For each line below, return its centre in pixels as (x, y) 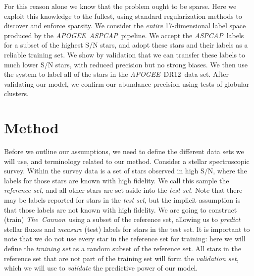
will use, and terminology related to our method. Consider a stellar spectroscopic (127, 161)
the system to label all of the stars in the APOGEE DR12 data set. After (117, 74)
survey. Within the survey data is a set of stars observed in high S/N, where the (126, 171)
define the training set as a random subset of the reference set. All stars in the (123, 248)
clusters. (16, 93)
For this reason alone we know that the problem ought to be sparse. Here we (120, 6)
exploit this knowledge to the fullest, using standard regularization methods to (123, 16)
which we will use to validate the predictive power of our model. (101, 268)
